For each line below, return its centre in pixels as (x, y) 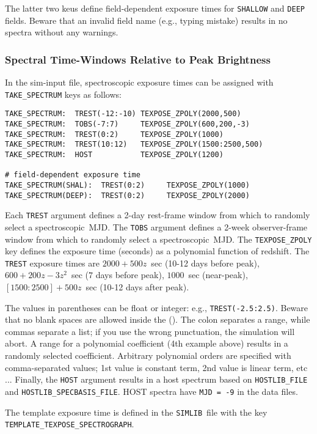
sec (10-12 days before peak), (205, 263)
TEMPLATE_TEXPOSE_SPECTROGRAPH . (70, 424)
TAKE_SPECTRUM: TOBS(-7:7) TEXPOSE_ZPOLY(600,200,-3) (127, 124)
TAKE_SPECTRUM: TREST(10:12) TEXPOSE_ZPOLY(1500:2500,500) (134, 145)
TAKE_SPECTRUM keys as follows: (63, 94)
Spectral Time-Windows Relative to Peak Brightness (138, 59)
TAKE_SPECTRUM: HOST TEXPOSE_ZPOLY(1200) (114, 154)
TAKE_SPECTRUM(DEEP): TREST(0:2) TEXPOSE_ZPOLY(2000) (127, 195)
